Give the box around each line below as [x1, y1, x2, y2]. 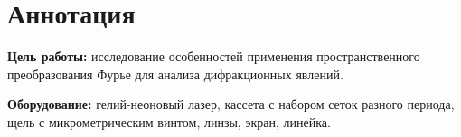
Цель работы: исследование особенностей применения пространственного [7, 47, 420, 66]
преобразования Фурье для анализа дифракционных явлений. [7, 64, 343, 83]
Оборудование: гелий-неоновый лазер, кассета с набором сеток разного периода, [7, 95, 455, 114]
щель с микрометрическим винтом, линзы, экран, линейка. [7, 112, 331, 131]
